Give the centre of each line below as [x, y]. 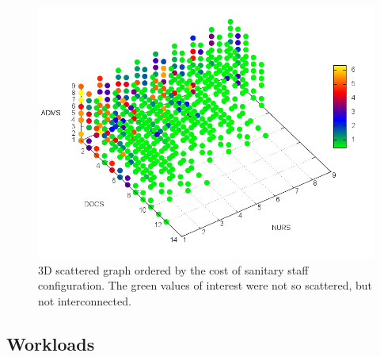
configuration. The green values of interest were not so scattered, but [205, 285]
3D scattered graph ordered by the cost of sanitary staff [173, 269]
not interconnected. [85, 300]
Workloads [51, 343]
